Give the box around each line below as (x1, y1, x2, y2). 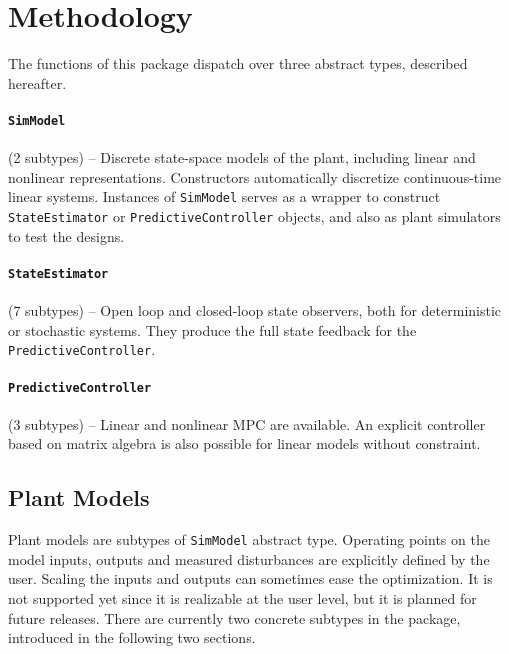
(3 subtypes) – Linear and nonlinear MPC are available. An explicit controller (8, 413, 486, 434)
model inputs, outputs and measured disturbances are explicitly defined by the (8, 548, 490, 569)
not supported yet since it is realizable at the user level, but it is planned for (8, 588, 477, 609)
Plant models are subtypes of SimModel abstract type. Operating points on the (8, 529, 490, 550)
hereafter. (8, 72, 67, 93)
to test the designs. (8, 225, 125, 246)
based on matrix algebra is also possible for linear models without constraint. (8, 433, 481, 454)
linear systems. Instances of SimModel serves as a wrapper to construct (8, 186, 441, 207)
